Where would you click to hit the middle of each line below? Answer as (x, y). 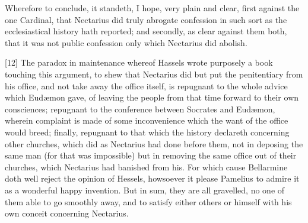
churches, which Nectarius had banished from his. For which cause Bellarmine (146, 167)
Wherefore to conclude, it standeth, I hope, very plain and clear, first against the (152, 8)
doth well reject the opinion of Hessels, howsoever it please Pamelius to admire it (152, 178)
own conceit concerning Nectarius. (67, 213)
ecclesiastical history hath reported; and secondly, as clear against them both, (146, 31)
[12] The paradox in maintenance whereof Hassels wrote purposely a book (139, 62)
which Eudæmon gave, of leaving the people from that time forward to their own (152, 97)
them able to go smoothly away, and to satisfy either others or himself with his (148, 201)
